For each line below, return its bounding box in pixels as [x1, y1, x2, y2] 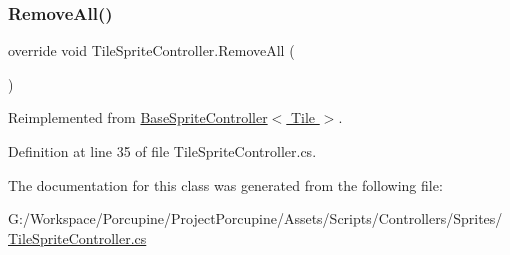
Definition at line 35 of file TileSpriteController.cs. [8, 141, 317, 161]
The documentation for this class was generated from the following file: [8, 174, 443, 195]
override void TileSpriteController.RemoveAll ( [8, 40, 295, 61]
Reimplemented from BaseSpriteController [8, 107, 268, 128]
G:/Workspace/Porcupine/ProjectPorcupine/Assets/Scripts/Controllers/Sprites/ [8, 208, 503, 229]
